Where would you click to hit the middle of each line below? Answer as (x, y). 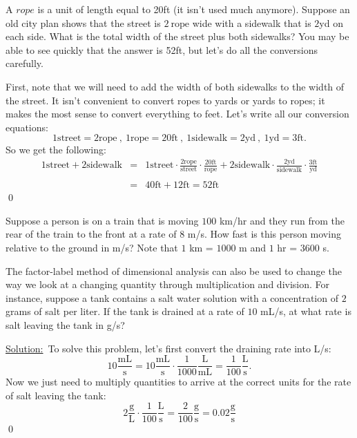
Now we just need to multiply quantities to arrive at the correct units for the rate (178, 382)
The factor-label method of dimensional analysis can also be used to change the (174, 270)
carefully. (25, 63)
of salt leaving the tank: (56, 395)
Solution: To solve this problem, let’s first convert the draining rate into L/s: (168, 348)
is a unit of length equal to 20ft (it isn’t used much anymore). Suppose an (194, 9)
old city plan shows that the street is (83, 22)
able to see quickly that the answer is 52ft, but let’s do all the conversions (162, 49)
